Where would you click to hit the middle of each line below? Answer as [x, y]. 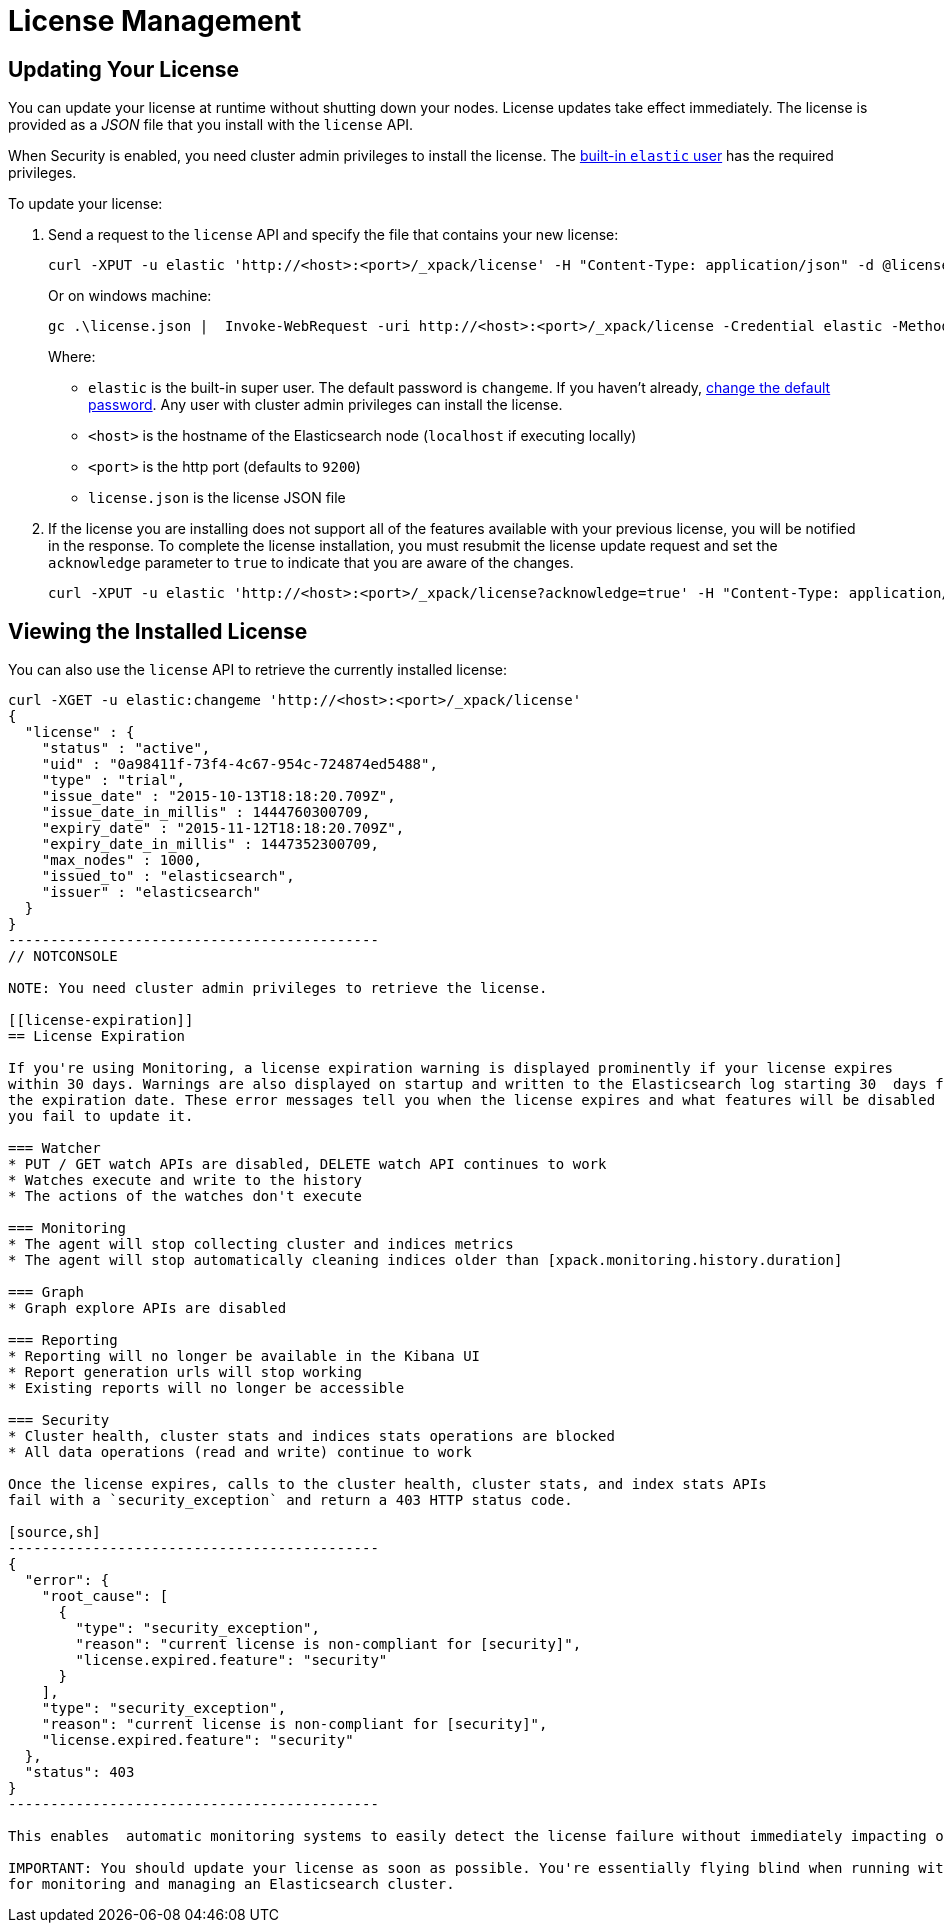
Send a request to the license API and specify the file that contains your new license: [333, 235]
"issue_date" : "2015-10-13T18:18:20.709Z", [218, 796]
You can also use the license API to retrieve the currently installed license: [257, 670]
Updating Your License [124, 69]
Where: [72, 357]
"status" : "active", [126, 748]
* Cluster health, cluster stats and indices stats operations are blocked [311, 1436]
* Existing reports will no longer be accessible [206, 1388]
